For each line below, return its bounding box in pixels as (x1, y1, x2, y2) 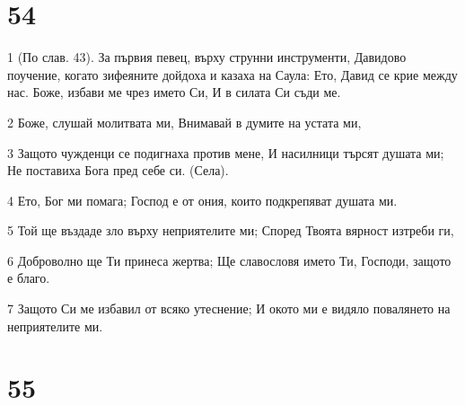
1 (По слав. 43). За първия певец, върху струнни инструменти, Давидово (7, 48, 407, 66)
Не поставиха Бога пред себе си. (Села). (7, 161, 229, 180)
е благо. (7, 269, 50, 287)
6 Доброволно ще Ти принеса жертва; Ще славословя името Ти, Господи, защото (7, 251, 452, 269)
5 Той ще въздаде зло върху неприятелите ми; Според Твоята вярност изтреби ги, (7, 221, 454, 240)
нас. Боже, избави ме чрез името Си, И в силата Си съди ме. (7, 83, 341, 101)
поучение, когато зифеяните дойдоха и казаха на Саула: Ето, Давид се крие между (7, 65, 458, 84)
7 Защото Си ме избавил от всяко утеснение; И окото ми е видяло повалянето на (7, 299, 451, 318)
